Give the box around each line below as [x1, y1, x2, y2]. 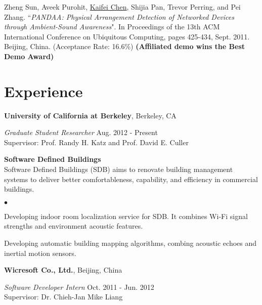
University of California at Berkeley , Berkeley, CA [4, 110, 177, 120]
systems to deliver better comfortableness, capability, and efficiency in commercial [4, 173, 258, 184]
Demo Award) [4, 51, 54, 61]
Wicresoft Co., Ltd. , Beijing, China [4, 265, 122, 275]
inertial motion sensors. [4, 247, 76, 258]
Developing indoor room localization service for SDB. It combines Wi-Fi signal [4, 210, 248, 221]
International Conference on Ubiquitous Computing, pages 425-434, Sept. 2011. [4, 31, 250, 41]
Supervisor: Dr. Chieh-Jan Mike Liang [4, 291, 123, 302]
